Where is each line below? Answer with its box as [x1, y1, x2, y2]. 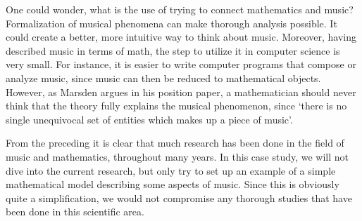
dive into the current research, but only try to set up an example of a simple [6, 163, 336, 178]
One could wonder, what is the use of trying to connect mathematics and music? [6, 2, 354, 16]
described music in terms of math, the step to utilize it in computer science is [6, 43, 340, 58]
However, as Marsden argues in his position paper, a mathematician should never [6, 84, 356, 99]
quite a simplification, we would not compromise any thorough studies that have [6, 190, 352, 205]
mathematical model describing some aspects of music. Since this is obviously [6, 177, 339, 192]
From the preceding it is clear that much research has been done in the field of [6, 135, 344, 150]
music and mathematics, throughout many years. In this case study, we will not [6, 149, 349, 163]
